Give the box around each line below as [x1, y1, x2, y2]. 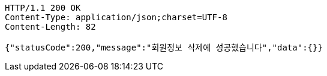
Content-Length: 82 [5, 22, 96, 31]
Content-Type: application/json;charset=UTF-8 [5, 12, 227, 22]
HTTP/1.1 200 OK [5, 3, 81, 12]
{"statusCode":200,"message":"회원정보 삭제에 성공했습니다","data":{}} [5, 43, 323, 52]
